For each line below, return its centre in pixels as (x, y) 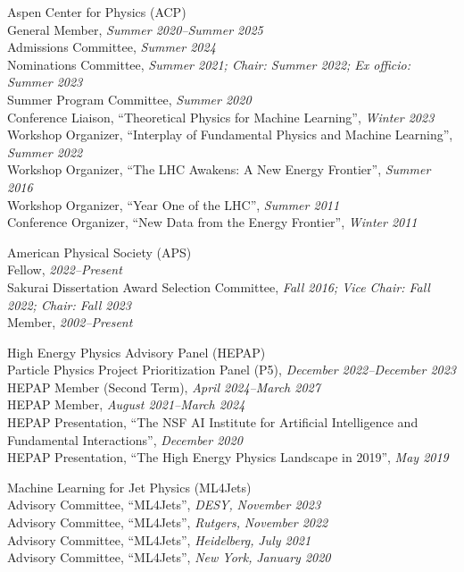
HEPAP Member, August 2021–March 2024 (126, 404)
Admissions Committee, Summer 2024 (112, 47)
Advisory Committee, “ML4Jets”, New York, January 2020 (169, 557)
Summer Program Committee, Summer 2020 (129, 99)
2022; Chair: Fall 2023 (69, 304)
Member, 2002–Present (70, 322)
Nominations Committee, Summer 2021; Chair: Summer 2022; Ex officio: (209, 64)
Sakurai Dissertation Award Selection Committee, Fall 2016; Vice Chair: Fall (219, 286)
